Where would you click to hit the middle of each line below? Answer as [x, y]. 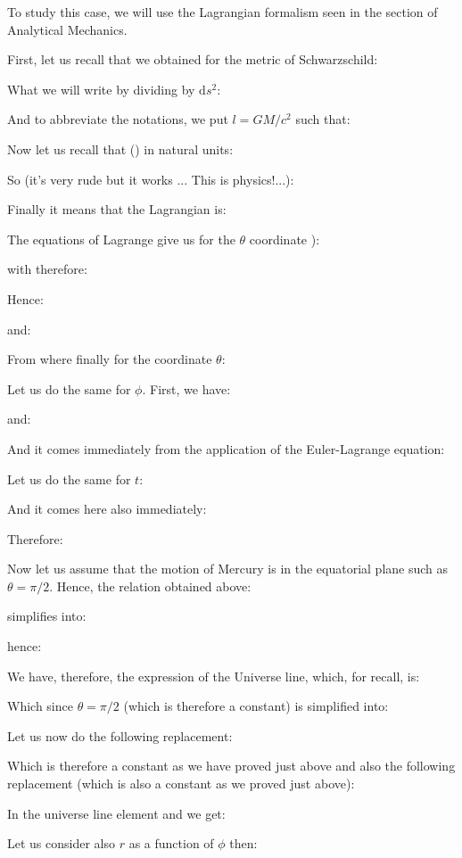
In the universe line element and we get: [116, 813]
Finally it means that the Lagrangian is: [117, 209]
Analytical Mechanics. [67, 29]
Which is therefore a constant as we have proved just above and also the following [231, 766]
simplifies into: [47, 616]
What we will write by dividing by [101, 89]
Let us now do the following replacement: [120, 735]
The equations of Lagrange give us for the [121, 239]
